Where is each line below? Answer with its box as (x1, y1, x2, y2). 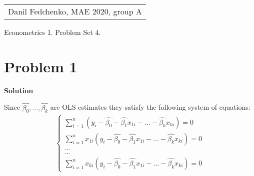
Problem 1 (4, 56, 77, 76)
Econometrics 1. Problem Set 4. (4, 27, 101, 37)
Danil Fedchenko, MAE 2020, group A (8, 5, 142, 17)
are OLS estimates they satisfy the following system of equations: (50, 102, 250, 112)
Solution (4, 85, 33, 95)
